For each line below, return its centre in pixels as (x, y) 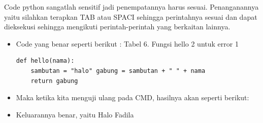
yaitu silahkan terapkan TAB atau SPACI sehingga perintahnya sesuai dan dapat (131, 16)
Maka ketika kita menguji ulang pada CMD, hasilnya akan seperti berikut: (133, 97)
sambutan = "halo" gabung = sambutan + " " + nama (118, 71)
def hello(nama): (45, 61)
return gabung (54, 81)
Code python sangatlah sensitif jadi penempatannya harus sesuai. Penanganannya (131, 7)
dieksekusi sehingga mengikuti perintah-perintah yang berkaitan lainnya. (117, 27)
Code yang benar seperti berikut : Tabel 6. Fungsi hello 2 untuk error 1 (127, 43)
